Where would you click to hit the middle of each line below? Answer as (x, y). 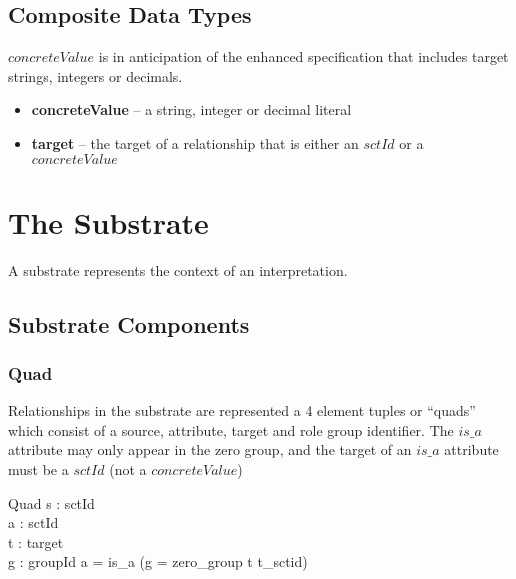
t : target (36, 541)
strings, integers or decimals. (95, 75)
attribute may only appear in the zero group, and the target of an (210, 449)
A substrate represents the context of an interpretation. (178, 269)
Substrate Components (129, 323)
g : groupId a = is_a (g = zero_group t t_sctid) (158, 561)
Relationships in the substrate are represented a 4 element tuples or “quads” (242, 410)
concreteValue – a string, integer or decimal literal (191, 109)
